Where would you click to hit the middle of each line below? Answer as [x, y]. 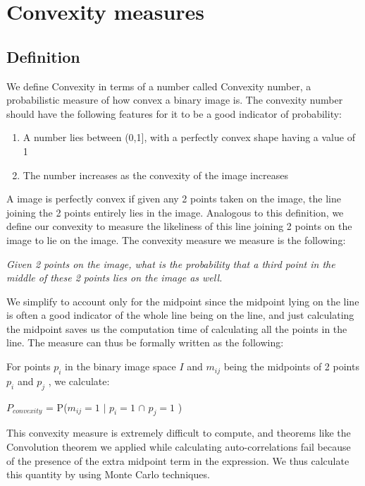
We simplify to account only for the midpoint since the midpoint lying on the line [183, 301]
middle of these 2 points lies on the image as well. [115, 278]
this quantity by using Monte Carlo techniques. [108, 474]
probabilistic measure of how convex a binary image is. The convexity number [175, 100]
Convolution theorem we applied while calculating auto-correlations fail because [179, 447]
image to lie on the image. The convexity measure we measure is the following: [176, 239]
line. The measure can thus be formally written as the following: [145, 342]
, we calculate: [79, 381]
